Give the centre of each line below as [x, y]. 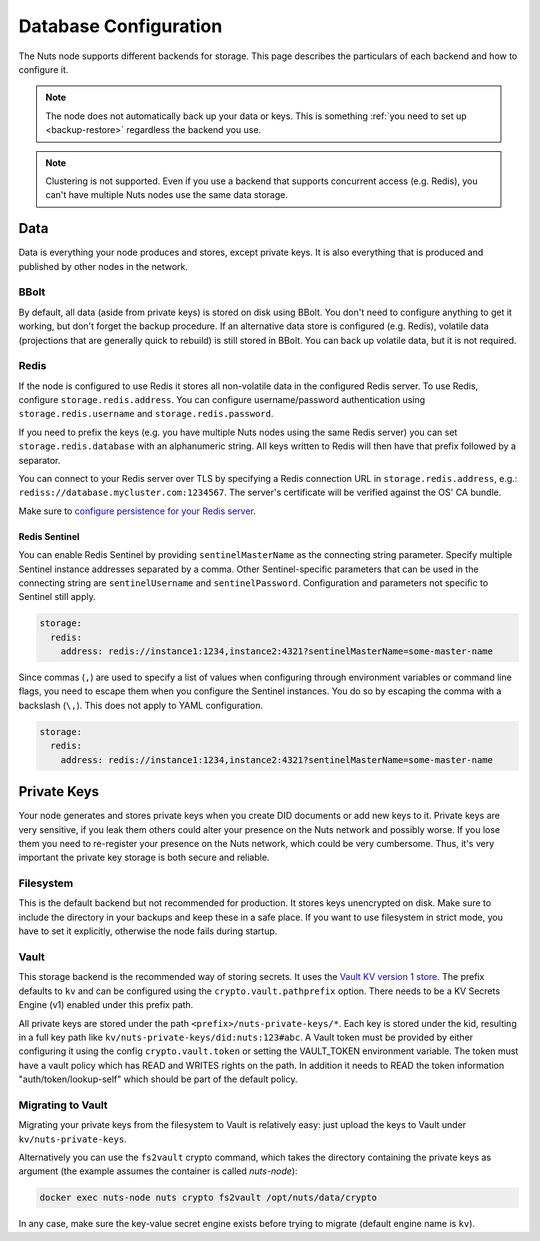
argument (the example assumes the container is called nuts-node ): [158, 1171]
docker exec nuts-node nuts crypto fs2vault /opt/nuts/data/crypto [208, 1198]
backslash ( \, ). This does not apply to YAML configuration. [141, 705]
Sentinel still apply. [57, 597]
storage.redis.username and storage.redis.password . [146, 414]
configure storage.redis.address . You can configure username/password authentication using [222, 400]
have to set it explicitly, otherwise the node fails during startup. [148, 931]
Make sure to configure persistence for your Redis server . [137, 511]
